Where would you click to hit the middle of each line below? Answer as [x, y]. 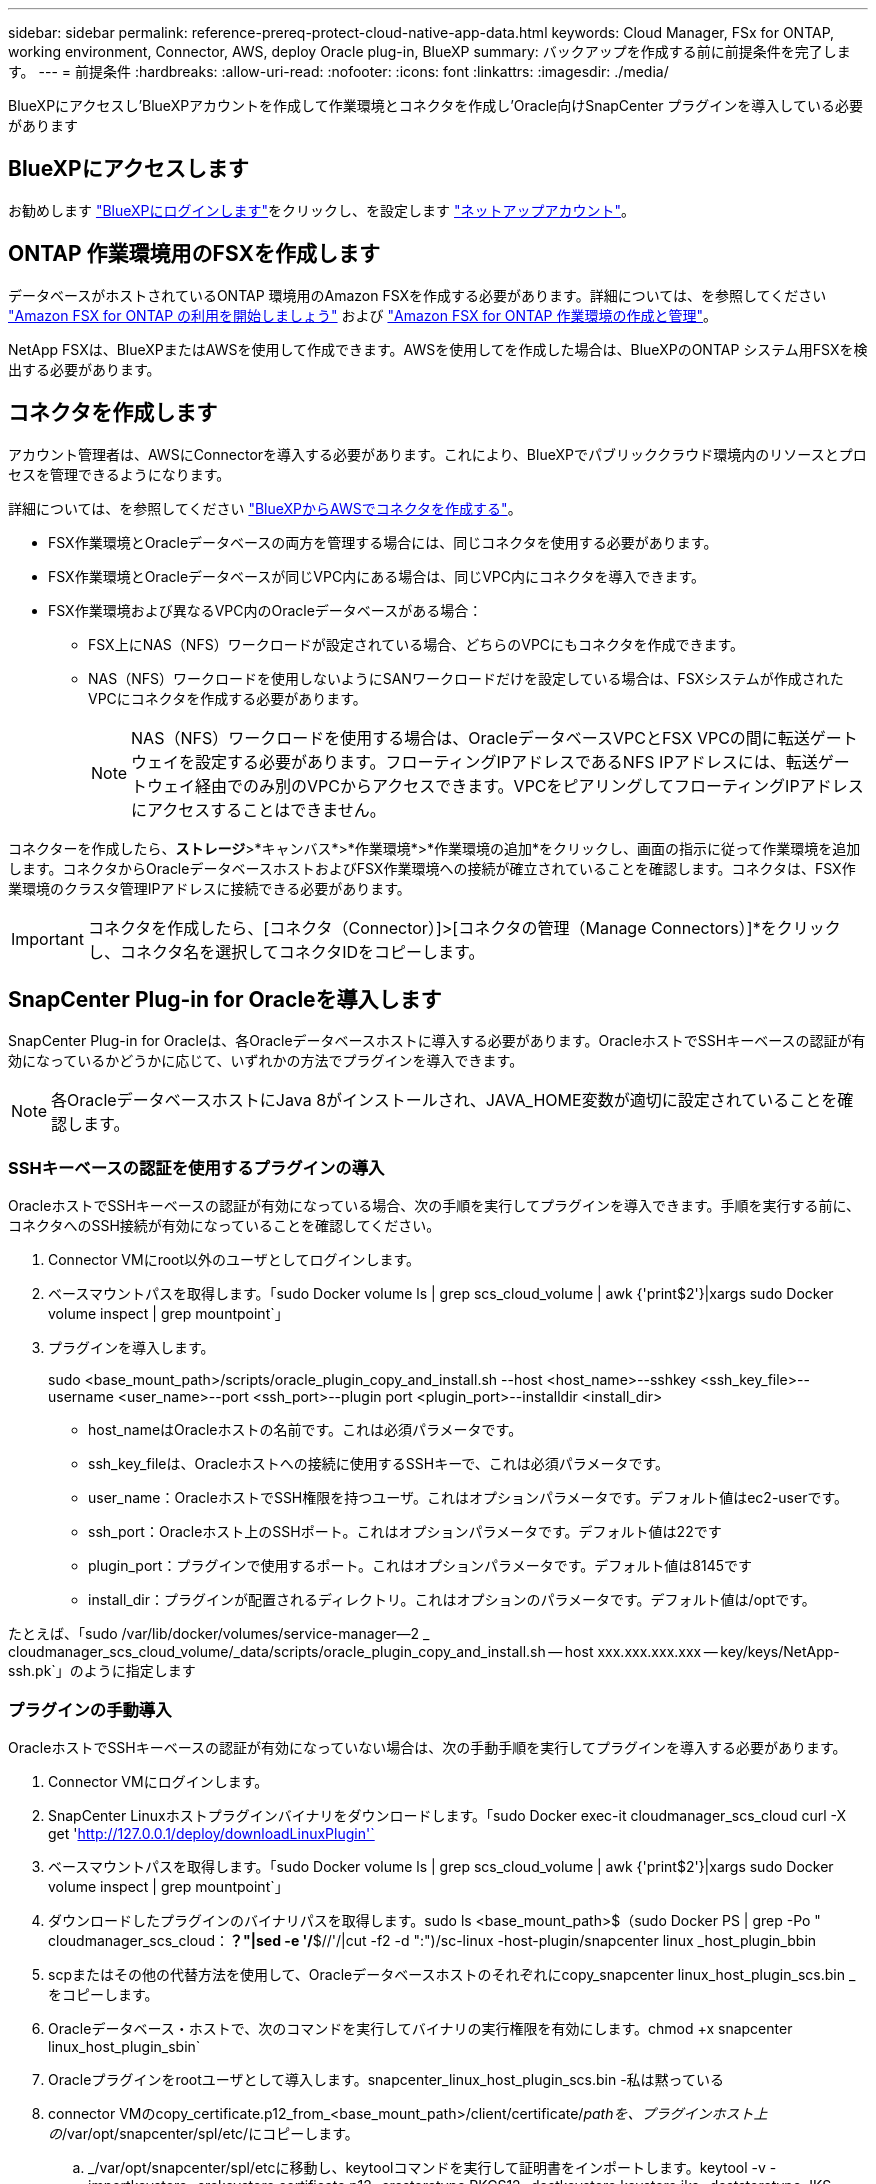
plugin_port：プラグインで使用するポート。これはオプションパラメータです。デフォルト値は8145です [420, 1566]
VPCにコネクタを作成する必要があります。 [227, 698]
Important [47, 938]
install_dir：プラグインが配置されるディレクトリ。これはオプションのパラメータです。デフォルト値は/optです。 [452, 1600]
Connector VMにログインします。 [158, 1781]
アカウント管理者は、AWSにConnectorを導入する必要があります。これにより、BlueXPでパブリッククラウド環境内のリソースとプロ [437, 454]
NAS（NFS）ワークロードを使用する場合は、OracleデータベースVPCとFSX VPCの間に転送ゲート [494, 737]
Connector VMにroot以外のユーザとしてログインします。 [234, 1260]
